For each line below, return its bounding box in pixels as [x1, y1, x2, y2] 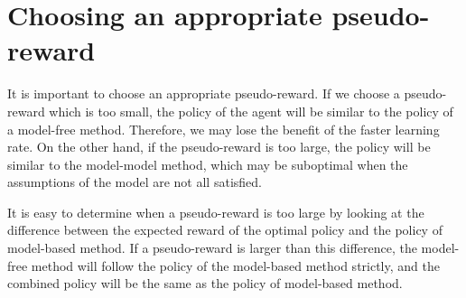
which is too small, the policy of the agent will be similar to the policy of [49, 101, 453, 120]
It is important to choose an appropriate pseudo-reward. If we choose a [7, 84, 400, 103]
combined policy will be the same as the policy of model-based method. [7, 274, 403, 293]
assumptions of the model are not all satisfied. [7, 172, 262, 191]
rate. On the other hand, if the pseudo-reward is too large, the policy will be [7, 137, 431, 156]
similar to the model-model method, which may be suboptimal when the [7, 154, 408, 173]
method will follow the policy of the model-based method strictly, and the [31, 256, 440, 275]
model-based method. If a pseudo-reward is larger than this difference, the [7, 238, 417, 257]
